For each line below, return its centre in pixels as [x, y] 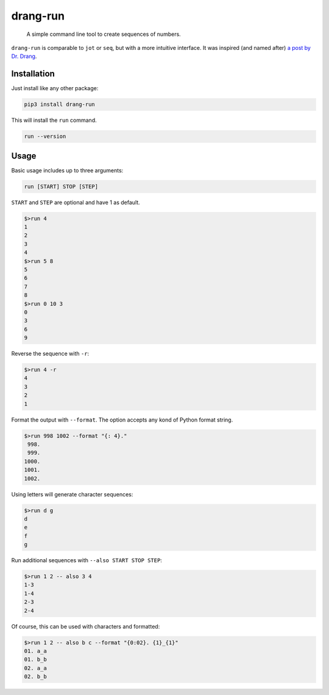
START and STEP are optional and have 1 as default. [76, 202]
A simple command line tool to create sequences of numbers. [104, 34]
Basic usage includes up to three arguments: [67, 170]
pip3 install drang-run [60, 104]
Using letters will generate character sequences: [72, 494]
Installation [33, 74]
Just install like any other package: [55, 88]
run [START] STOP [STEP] [61, 186]
